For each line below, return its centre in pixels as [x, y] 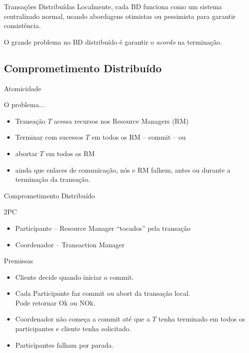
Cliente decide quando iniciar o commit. [75, 277]
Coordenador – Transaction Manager [70, 244]
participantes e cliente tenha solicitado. [73, 329]
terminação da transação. [53, 179]
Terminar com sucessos [49, 137]
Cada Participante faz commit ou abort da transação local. [103, 293]
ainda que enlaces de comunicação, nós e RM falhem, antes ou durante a [123, 169]
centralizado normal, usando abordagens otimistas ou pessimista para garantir [120, 16]
